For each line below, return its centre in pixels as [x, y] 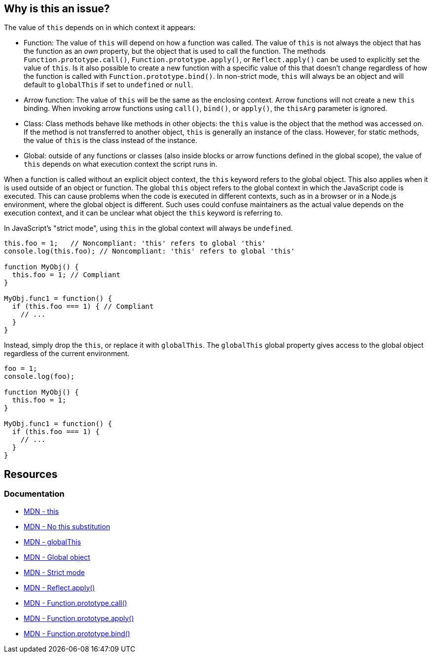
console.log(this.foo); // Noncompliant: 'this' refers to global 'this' [150, 251]
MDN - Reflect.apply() [59, 587]
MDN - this [41, 511]
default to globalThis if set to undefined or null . [108, 85]
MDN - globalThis [53, 542]
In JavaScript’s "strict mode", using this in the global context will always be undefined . [148, 228]
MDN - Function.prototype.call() [75, 603]
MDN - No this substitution [67, 526]
